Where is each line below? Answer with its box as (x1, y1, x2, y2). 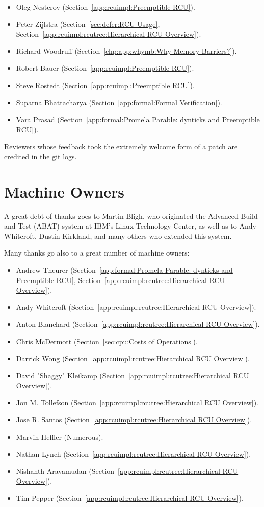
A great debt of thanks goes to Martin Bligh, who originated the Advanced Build (4, 210, 258, 221)
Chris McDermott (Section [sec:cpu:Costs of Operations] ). (16, 336, 198, 346)
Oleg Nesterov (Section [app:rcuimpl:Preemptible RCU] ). (16, 2, 195, 12)
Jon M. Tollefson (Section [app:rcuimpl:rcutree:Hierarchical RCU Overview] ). (16, 397, 258, 408)
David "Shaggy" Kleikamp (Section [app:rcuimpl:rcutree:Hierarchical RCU (16, 370, 249, 381)
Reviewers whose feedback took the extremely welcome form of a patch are (4, 141, 238, 152)
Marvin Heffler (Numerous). (16, 431, 103, 442)
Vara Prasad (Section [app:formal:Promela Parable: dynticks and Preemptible (16, 114, 260, 125)
